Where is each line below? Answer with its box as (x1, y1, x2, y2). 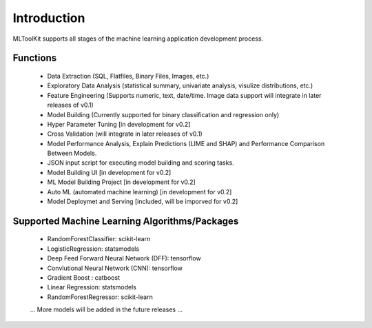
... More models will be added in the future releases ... (30, 305, 183, 314)
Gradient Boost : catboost (47, 274, 121, 282)
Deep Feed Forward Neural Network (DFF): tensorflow (47, 254, 201, 263)
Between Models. (47, 149, 97, 158)
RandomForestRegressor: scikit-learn (47, 293, 153, 301)
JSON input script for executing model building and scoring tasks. (47, 158, 234, 167)
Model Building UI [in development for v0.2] (47, 168, 172, 176)
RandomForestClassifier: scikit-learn (47, 235, 151, 243)
